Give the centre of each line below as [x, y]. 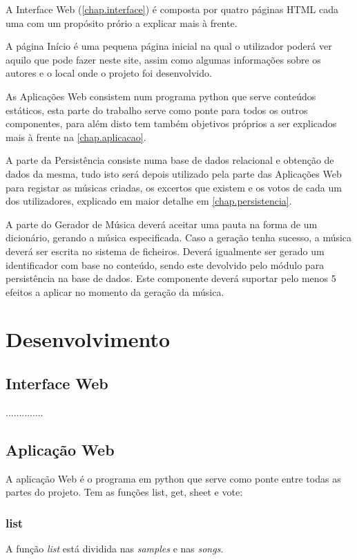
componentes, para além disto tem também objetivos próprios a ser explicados [171, 123]
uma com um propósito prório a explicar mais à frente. [122, 22]
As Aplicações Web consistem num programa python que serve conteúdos [161, 96]
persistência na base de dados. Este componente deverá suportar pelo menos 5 [171, 278]
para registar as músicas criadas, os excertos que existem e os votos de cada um [174, 187]
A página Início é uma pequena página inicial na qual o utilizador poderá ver [169, 46]
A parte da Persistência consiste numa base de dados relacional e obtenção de [170, 160]
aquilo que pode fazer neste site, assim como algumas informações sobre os [163, 59]
